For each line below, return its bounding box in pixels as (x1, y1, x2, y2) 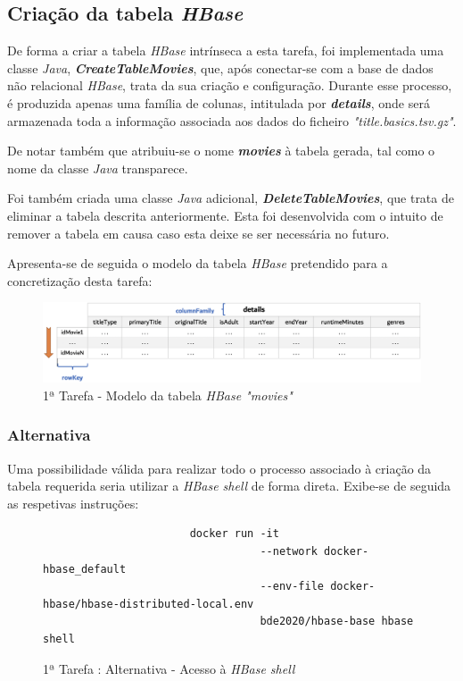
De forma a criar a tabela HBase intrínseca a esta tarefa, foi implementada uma (7, 41, 444, 60)
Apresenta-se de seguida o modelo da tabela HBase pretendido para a (7, 254, 388, 273)
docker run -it (189, 527, 279, 541)
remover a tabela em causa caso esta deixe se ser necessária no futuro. (7, 223, 390, 242)
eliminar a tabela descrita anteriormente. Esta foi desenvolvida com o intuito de (7, 206, 443, 224)
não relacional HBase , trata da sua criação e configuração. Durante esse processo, (7, 76, 452, 95)
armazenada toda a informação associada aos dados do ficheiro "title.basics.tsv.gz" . (7, 111, 457, 130)
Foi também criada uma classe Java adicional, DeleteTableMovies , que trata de (7, 189, 454, 207)
